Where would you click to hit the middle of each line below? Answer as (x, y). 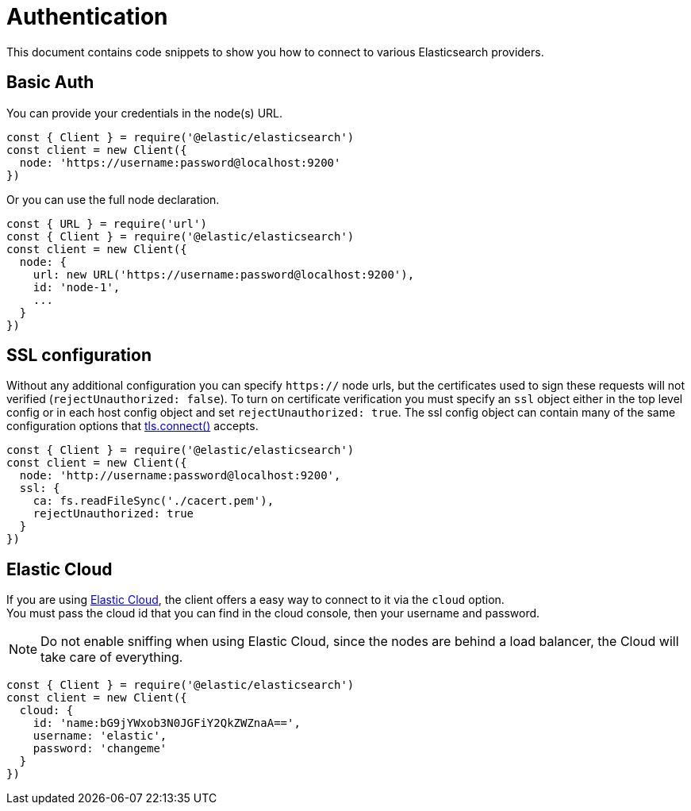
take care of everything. (112, 657)
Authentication (87, 17)
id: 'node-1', (77, 287)
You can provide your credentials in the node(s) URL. (145, 113)
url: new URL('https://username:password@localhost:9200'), (224, 274)
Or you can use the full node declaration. (113, 199)
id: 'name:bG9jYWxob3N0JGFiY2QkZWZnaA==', (167, 723)
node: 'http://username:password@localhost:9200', (180, 476)
